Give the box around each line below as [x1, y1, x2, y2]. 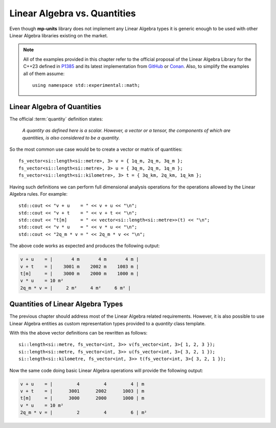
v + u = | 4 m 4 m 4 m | [20, 256, 139, 263]
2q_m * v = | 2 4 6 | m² [20, 410, 147, 416]
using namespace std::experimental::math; [32, 82, 141, 88]
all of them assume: [23, 70, 65, 77]
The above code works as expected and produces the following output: [9, 243, 160, 249]
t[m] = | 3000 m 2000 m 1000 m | [20, 271, 139, 277]
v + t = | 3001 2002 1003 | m [20, 388, 145, 394]
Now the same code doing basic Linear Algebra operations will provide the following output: [9, 367, 203, 373]
